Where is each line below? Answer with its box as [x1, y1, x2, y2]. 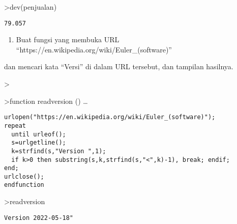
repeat [4, 122, 26, 129]
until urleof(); [11, 130, 66, 138]
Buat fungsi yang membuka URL [16, 34, 120, 45]
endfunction [4, 181, 44, 189]
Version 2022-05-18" [4, 214, 74, 221]
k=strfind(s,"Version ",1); [11, 147, 106, 155]
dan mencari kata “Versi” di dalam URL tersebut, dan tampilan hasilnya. [4, 61, 233, 72]
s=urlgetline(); [11, 139, 66, 147]
